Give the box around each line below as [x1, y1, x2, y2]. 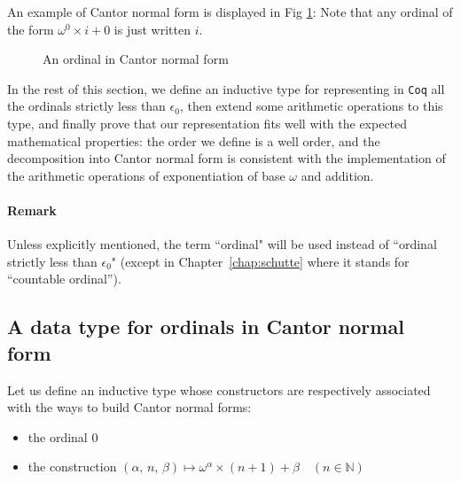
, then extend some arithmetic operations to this [179, 97, 443, 115]
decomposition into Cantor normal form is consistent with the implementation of [7, 149, 446, 167]
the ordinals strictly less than [7, 97, 166, 115]
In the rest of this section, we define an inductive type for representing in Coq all [7, 79, 445, 97]
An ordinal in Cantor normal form [43, 50, 229, 68]
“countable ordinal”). [7, 269, 121, 288]
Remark [7, 201, 57, 219]
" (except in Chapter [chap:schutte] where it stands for [111, 252, 410, 270]
